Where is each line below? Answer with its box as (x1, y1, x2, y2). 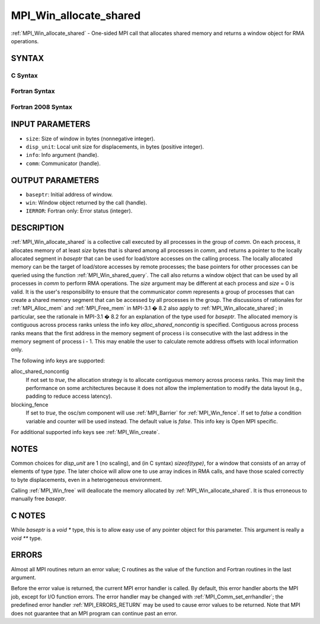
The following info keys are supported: (11, 357, 105, 364)
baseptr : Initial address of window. (25, 191, 113, 198)
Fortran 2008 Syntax (11, 102, 72, 111)
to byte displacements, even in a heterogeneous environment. (11, 476, 162, 483)
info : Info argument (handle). (25, 152, 99, 159)
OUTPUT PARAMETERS (11, 175, 100, 185)
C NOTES (11, 511, 46, 521)
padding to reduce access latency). (25, 393, 113, 400)
